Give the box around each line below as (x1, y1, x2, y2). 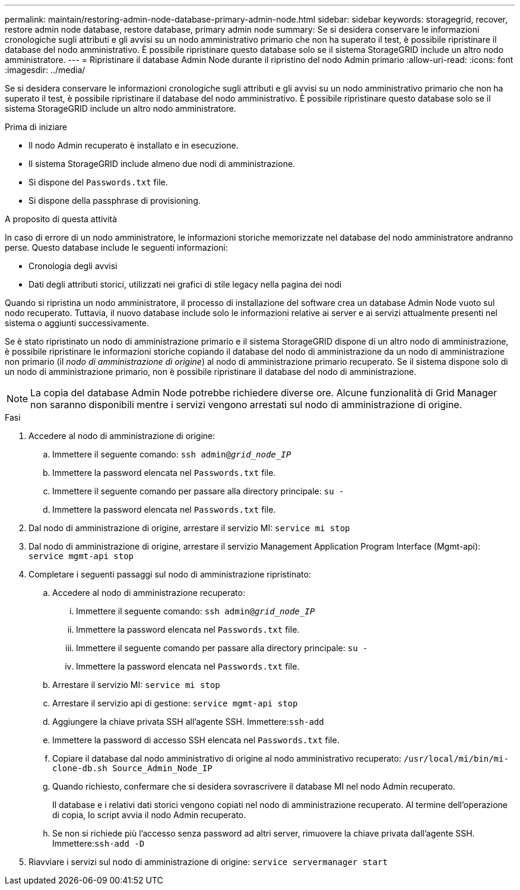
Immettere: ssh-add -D (52, 838, 145, 848)
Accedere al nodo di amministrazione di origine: (28, 431, 215, 441)
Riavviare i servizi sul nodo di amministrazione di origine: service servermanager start (28, 857, 388, 867)
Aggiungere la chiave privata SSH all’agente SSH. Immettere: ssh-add (52, 717, 324, 727)
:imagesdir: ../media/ (5, 65, 85, 75)
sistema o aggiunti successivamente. (5, 318, 150, 328)
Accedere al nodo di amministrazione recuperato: (52, 588, 245, 598)
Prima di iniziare (5, 122, 67, 132)
